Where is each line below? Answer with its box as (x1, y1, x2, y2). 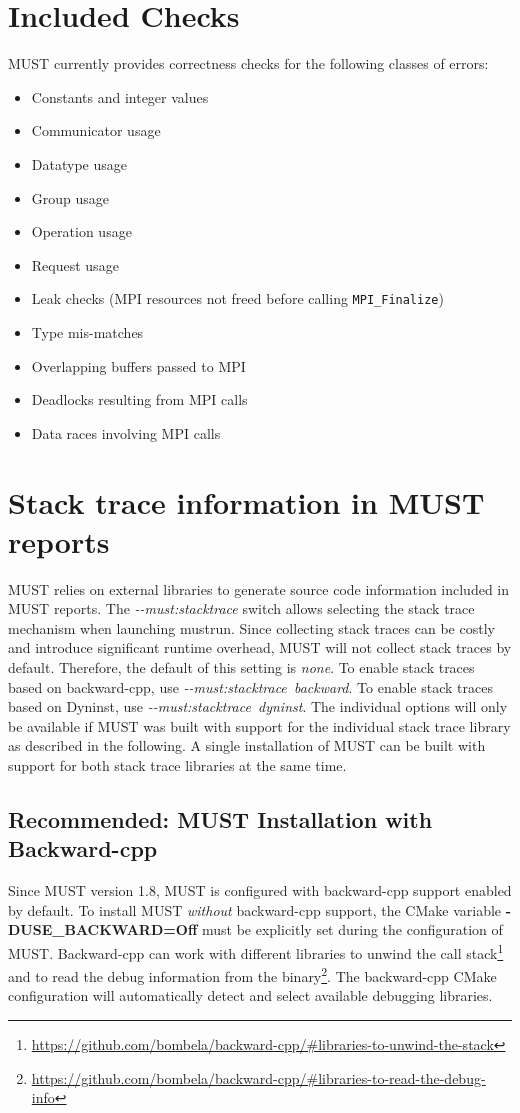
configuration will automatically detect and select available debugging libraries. (8, 985, 493, 1006)
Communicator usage (31, 120, 161, 141)
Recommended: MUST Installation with (8, 803, 433, 834)
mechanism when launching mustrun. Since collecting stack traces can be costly (8, 617, 495, 638)
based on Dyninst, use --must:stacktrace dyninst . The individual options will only (8, 696, 508, 717)
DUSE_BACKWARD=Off (8, 919, 198, 940)
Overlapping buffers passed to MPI (31, 355, 246, 376)
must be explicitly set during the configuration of (201, 919, 503, 940)
